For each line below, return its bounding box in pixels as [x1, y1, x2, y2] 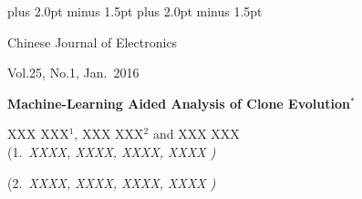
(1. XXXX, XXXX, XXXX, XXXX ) [7, 141, 216, 161]
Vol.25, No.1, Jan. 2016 [7, 63, 140, 82]
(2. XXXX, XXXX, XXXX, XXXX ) [7, 173, 216, 192]
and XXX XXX [152, 124, 240, 143]
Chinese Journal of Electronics [7, 32, 178, 51]
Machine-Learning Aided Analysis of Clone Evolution [7, 93, 350, 112]
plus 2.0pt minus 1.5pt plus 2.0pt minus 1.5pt [7, 2, 263, 20]
